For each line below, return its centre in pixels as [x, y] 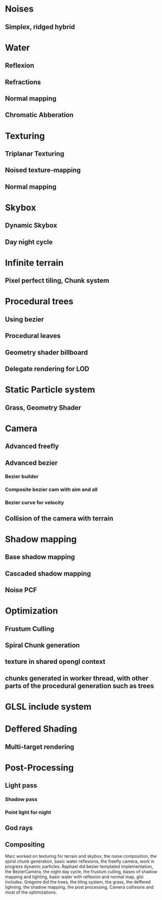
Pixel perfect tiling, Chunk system [57, 281]
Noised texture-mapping [43, 170]
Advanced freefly [32, 446]
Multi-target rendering [40, 747]
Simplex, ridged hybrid [40, 27]
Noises [19, 9]
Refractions [23, 82]
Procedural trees [39, 301]
